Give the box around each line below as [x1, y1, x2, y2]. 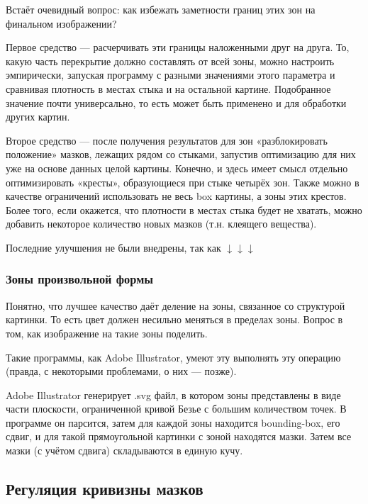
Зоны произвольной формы [6, 270, 154, 288]
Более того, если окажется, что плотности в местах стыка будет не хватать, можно [6, 202, 362, 217]
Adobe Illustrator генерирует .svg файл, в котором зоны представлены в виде [6, 387, 341, 402]
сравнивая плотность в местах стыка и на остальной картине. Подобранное [6, 81, 331, 96]
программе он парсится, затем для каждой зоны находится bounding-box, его [6, 415, 340, 430]
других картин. [6, 109, 70, 124]
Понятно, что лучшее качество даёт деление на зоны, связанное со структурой [6, 298, 345, 313]
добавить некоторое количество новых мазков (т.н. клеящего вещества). [6, 216, 317, 231]
